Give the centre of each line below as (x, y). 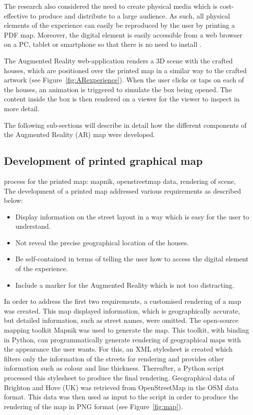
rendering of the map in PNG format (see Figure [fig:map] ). (93, 406)
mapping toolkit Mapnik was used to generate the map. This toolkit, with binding (126, 330)
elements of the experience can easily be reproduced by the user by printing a (119, 25)
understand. (33, 226)
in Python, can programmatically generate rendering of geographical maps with (123, 339)
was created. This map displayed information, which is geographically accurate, (122, 310)
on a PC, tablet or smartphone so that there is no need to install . (103, 44)
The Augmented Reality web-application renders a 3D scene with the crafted (118, 60)
